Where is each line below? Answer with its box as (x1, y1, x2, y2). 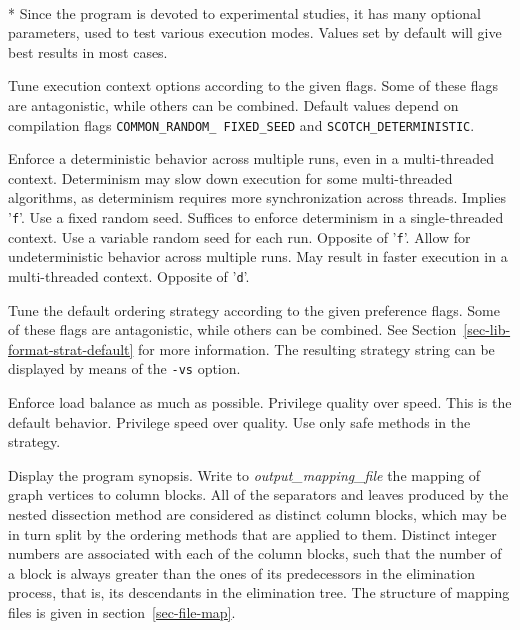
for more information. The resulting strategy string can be (138, 338, 495, 359)
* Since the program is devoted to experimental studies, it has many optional (8, 2, 481, 23)
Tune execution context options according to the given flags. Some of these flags (8, 75, 498, 96)
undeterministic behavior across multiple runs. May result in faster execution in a (8, 246, 508, 267)
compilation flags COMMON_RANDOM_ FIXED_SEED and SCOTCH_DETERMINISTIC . (8, 114, 475, 135)
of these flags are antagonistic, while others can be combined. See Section (8, 319, 457, 340)
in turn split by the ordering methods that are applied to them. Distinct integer (8, 523, 497, 544)
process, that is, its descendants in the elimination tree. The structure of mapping (8, 582, 510, 603)
